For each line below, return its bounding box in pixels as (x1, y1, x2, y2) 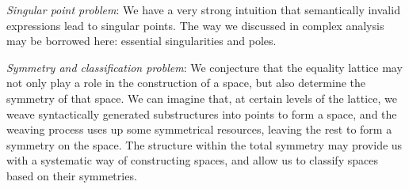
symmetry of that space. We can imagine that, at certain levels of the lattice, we (6, 89, 397, 106)
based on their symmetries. (6, 167, 137, 183)
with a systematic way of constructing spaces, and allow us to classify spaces (6, 152, 378, 168)
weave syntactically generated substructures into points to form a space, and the (6, 105, 397, 122)
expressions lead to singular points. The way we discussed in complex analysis (6, 17, 384, 33)
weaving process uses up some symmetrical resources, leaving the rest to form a (6, 121, 392, 138)
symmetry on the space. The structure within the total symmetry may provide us (6, 136, 403, 153)
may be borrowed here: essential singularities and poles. (6, 32, 277, 49)
